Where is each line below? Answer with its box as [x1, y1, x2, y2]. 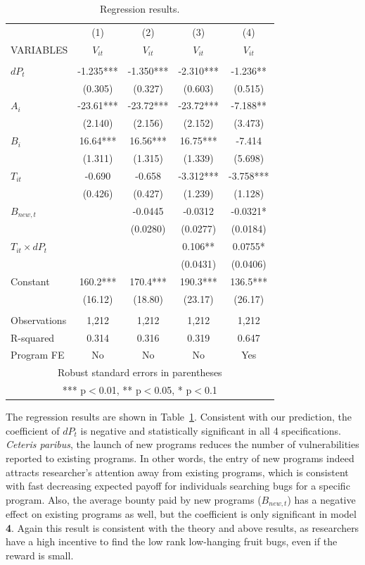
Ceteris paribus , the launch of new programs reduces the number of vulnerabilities [6, 437, 359, 452]
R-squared [11, 330, 55, 344]
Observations [11, 312, 67, 327]
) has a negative [287, 492, 356, 507]
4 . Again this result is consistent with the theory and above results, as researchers [6, 520, 359, 535]
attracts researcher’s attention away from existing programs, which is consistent [6, 464, 349, 479]
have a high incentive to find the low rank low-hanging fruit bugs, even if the [6, 534, 338, 549]
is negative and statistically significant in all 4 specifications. [80, 423, 341, 437]
